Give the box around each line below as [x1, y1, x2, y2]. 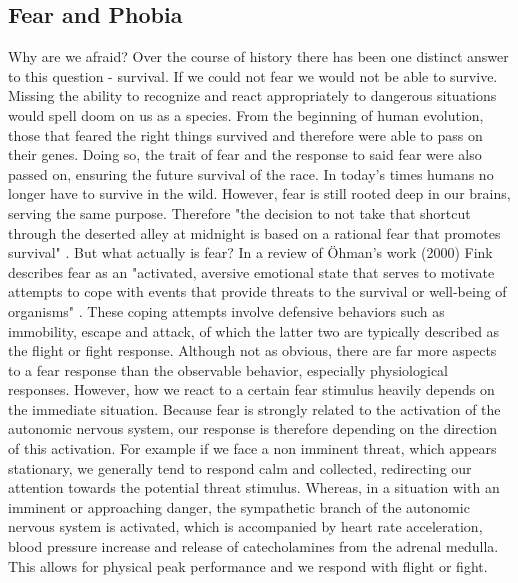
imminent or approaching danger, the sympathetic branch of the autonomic [8, 496, 470, 517]
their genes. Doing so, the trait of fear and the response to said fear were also [8, 144, 482, 165]
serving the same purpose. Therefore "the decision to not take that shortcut [8, 202, 471, 223]
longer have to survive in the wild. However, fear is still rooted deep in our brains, [8, 183, 511, 204]
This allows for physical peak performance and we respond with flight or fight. [8, 555, 488, 576]
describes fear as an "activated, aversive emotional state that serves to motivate [8, 261, 495, 282]
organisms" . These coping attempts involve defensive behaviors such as [8, 300, 445, 321]
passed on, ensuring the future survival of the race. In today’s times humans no [8, 163, 494, 184]
